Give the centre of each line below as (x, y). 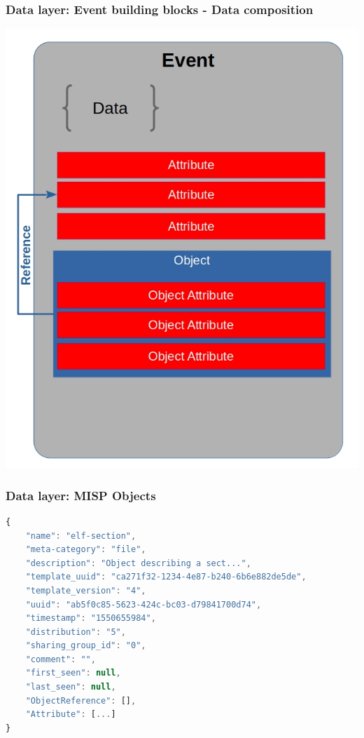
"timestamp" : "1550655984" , (91, 618)
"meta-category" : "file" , (86, 550)
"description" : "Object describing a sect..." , (138, 563)
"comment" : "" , (61, 659)
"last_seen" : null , (71, 687)
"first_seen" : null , (73, 673)
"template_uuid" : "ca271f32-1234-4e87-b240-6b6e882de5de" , (166, 577)
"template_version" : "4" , (86, 590)
